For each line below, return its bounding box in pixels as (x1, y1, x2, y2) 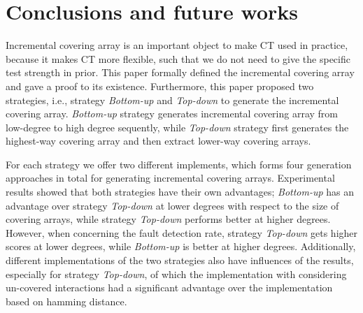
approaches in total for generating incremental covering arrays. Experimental (6, 170, 335, 185)
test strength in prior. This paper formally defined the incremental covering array (6, 65, 355, 80)
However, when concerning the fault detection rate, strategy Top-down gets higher (6, 225, 358, 240)
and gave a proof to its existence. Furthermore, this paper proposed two (6, 78, 314, 93)
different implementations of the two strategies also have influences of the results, (6, 253, 354, 268)
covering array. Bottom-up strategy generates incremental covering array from (6, 106, 339, 121)
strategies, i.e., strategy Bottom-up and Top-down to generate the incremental (6, 92, 339, 107)
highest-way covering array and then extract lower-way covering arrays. (6, 133, 311, 148)
